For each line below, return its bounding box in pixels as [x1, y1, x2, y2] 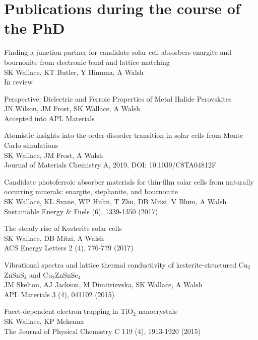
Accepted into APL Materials [4, 113, 95, 123]
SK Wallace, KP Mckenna [4, 315, 84, 326]
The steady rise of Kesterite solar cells [4, 223, 122, 233]
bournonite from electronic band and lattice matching [4, 56, 170, 67]
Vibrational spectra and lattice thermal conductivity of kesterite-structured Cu [4, 260, 248, 270]
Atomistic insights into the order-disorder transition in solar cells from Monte [4, 130, 243, 140]
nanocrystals [138, 306, 177, 316]
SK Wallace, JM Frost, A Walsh [4, 149, 103, 160]
